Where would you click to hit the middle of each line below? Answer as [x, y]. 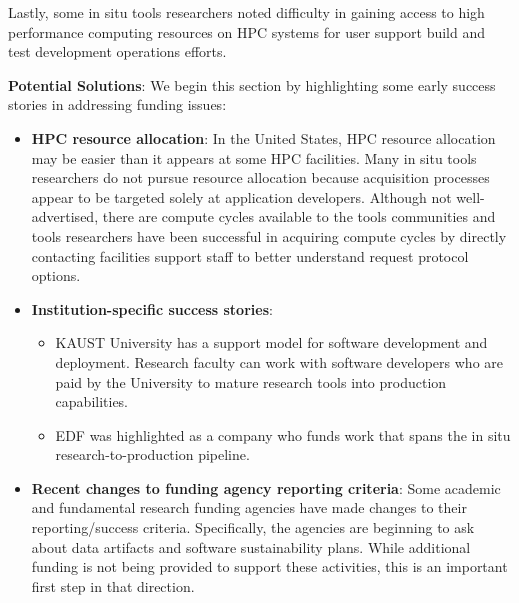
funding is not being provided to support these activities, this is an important [269, 566]
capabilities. [92, 401]
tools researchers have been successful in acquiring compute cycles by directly [269, 235]
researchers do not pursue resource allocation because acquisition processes [260, 177]
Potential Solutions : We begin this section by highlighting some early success [252, 84]
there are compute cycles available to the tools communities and [299, 216]
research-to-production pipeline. [152, 454]
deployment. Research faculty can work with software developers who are [279, 361]
